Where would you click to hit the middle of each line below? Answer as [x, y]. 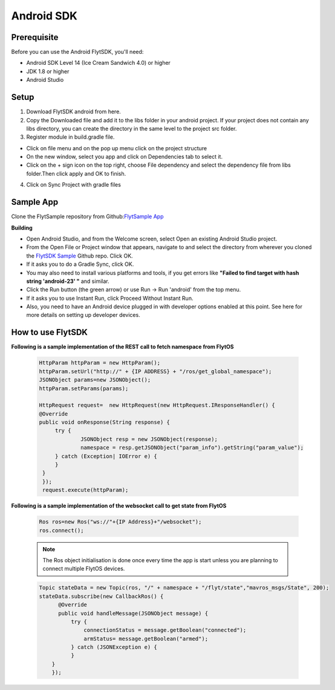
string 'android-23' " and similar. [68, 281]
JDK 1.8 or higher [48, 71]
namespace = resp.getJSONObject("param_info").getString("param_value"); [192, 448]
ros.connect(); [61, 530]
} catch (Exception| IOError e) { [106, 456]
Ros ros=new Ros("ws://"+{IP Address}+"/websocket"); [120, 522]
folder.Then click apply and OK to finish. [76, 173]
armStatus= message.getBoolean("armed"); [146, 639]
